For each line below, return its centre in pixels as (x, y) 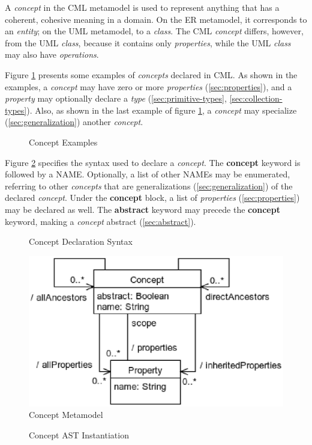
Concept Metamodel (66, 415)
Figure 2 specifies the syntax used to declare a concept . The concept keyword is (153, 162)
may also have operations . (52, 54)
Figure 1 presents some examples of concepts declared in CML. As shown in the (151, 74)
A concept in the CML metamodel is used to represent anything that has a (142, 7)
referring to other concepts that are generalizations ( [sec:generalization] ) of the (149, 186)
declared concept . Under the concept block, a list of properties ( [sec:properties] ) (152, 198)
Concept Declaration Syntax (81, 241)
